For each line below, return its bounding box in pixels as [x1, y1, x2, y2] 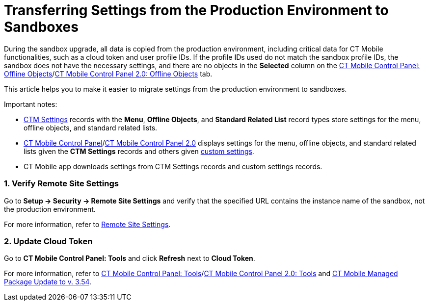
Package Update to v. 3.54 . [4, 278, 92, 286]
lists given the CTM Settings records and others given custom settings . [24, 147, 254, 155]
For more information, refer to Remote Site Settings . [4, 220, 171, 229]
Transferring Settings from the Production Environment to [4, 2, 389, 19]
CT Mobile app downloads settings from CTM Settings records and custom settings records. [24, 162, 322, 171]
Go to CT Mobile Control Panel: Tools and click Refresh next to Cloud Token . [4, 254, 255, 263]
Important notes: [4, 100, 57, 108]
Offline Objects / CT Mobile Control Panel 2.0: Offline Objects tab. [4, 69, 213, 78]
